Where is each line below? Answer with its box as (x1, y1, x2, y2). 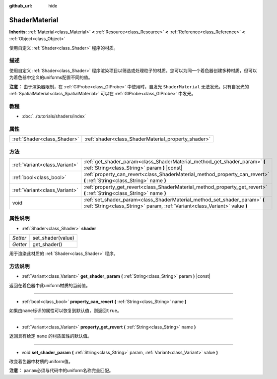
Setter (12, 235, 27, 242)
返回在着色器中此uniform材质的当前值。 (9, 282, 90, 288)
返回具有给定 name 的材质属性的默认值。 (9, 333, 92, 339)
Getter (12, 241, 27, 248)
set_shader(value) (32, 235, 74, 242)
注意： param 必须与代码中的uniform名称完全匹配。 (9, 368, 114, 374)
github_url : (9, 3, 32, 8)
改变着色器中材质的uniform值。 (9, 359, 73, 365)
